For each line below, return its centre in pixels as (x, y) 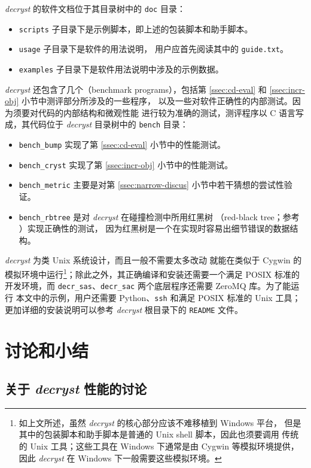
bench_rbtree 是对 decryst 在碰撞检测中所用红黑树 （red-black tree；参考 (159, 216)
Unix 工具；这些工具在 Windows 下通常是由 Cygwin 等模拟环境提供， (164, 446)
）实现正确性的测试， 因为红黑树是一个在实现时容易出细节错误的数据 (154, 228)
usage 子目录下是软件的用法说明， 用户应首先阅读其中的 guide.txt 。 (154, 49)
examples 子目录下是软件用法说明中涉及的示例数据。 (121, 69)
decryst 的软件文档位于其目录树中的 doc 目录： (95, 8)
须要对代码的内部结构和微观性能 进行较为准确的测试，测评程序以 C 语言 (154, 112)
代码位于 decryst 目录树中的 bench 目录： (109, 124)
